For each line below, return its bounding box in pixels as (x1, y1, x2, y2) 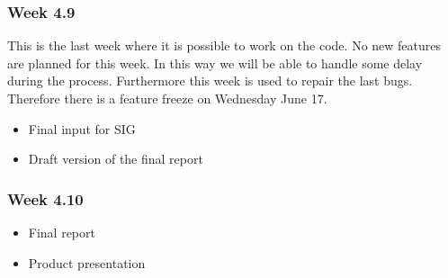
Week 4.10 (7, 187, 84, 210)
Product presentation (28, 253, 146, 272)
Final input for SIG (28, 119, 136, 138)
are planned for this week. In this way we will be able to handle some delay (7, 53, 423, 72)
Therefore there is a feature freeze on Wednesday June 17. (7, 89, 327, 107)
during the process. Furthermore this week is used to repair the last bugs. (7, 71, 413, 90)
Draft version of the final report (28, 149, 203, 168)
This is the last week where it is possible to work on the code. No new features (7, 36, 442, 55)
